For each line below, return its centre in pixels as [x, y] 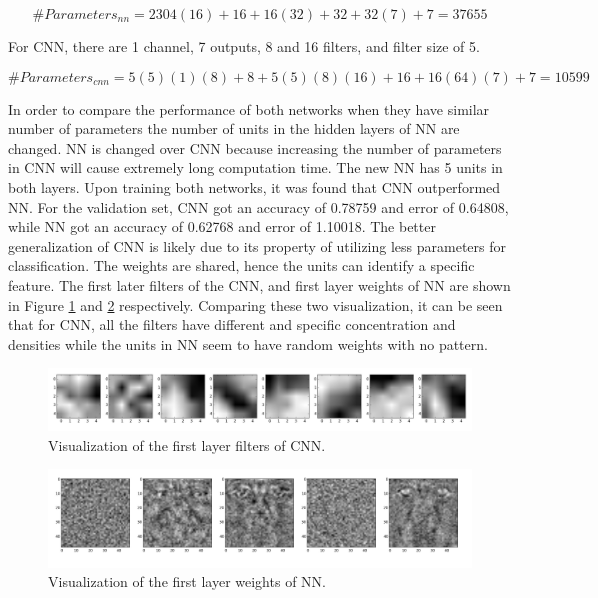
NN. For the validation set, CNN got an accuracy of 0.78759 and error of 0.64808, [258, 206]
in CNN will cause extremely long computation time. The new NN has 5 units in [255, 167]
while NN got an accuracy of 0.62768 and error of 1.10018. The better [222, 226]
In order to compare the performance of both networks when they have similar [249, 108]
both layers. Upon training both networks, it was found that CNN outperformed [254, 186]
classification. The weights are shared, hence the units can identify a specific [241, 265]
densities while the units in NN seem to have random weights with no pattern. [248, 343]
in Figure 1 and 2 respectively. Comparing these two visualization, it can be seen [255, 304]
